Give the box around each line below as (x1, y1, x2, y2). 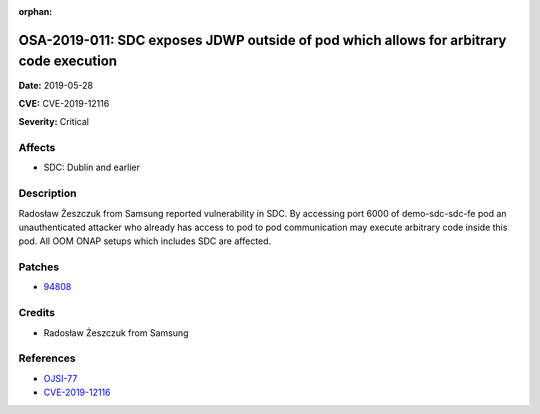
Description (18, 186, 77, 200)
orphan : (18, 6, 53, 17)
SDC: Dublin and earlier (43, 161, 140, 174)
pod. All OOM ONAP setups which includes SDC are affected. (18, 235, 272, 247)
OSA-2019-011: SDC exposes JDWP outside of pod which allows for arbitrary (18, 31, 507, 49)
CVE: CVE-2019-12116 (18, 97, 110, 109)
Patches (18, 260, 60, 274)
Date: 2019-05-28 (18, 79, 94, 91)
